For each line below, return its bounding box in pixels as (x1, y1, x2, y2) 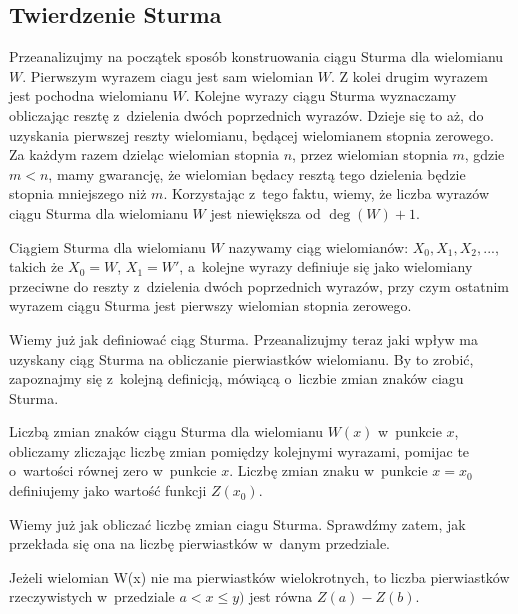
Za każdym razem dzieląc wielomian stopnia (9, 144, 279, 165)
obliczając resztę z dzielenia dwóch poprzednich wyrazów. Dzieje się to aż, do (9, 104, 484, 125)
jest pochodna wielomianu (9, 85, 168, 106)
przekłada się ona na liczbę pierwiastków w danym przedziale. (9, 533, 391, 554)
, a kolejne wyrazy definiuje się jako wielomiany (179, 256, 473, 277)
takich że (9, 256, 64, 277)
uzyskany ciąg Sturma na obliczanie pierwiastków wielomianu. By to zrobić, (9, 348, 474, 369)
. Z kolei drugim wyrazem (331, 65, 488, 86)
